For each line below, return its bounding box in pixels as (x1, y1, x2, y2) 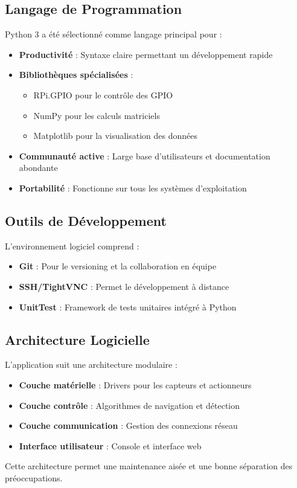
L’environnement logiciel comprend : (5, 239, 139, 252)
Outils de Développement (5, 211, 167, 230)
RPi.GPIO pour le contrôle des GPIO (33, 88, 173, 101)
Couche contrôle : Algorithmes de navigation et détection (19, 399, 240, 411)
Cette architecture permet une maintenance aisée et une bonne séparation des (5, 460, 293, 472)
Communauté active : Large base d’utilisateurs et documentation (19, 149, 270, 162)
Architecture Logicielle (5, 330, 150, 348)
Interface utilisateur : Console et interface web (19, 439, 202, 452)
